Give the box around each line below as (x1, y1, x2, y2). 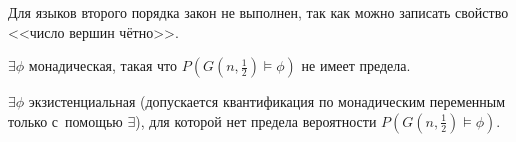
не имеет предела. (301, 55, 411, 76)
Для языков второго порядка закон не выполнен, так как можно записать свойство (8, 2, 509, 22)
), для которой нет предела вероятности (135, 110, 377, 131)
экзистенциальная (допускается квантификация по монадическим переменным (28, 91, 506, 112)
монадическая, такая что (28, 55, 177, 76)
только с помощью (8, 110, 123, 131)
